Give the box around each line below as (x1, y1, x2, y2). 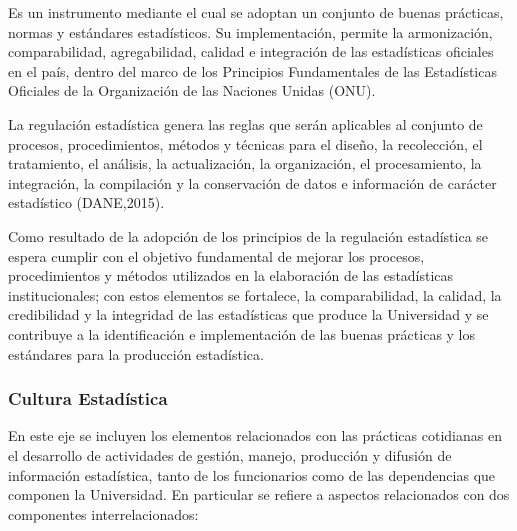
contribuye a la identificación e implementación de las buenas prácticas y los (8, 323, 476, 344)
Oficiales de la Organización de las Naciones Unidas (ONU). (8, 80, 376, 101)
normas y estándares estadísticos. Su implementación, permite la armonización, (8, 21, 493, 42)
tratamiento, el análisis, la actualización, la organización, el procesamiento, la (8, 153, 482, 174)
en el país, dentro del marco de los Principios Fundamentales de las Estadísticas (8, 60, 497, 81)
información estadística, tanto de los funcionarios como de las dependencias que (8, 464, 496, 485)
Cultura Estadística (8, 386, 168, 411)
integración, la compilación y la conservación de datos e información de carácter (8, 172, 497, 193)
